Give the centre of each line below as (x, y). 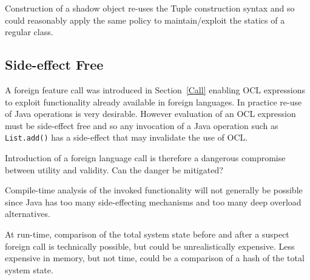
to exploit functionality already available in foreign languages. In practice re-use (153, 102)
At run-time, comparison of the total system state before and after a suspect (147, 234)
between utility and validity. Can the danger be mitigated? (114, 169)
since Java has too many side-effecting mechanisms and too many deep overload (153, 202)
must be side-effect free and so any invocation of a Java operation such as (142, 125)
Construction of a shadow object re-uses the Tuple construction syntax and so (150, 8)
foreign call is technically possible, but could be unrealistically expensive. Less (150, 246)
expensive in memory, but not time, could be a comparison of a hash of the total (155, 258)
